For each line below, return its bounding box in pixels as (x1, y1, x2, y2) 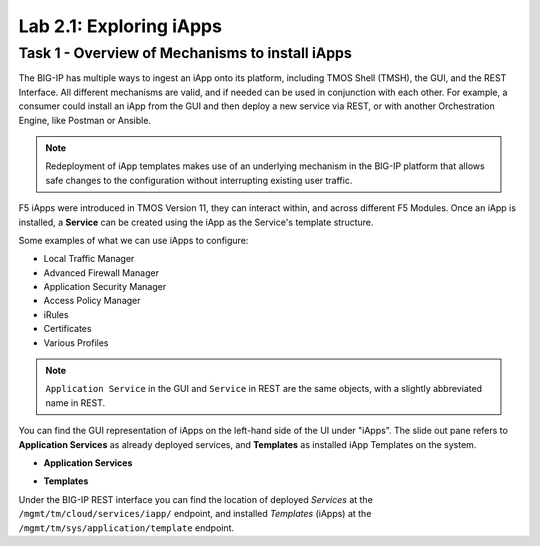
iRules (43, 308, 69, 320)
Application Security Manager (43, 281, 167, 293)
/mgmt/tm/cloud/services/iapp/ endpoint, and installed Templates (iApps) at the (18, 508, 372, 520)
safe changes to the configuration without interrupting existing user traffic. (45, 174, 353, 186)
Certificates (43, 323, 92, 335)
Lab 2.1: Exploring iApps (18, 15, 222, 37)
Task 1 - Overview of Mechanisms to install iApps (18, 44, 352, 62)
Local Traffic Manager (43, 253, 135, 265)
